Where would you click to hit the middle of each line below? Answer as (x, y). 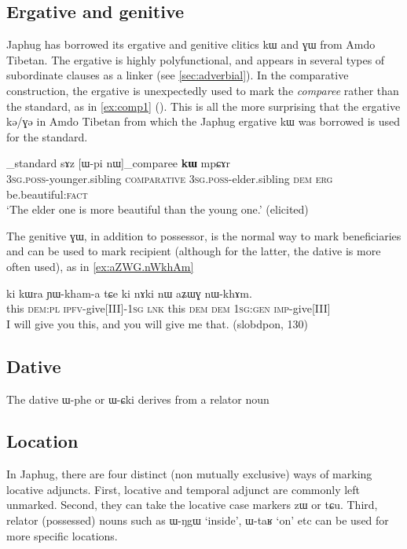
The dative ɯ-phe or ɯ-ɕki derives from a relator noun (138, 399)
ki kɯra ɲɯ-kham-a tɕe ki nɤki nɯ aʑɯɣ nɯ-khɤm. (129, 293)
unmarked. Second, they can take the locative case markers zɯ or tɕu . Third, (192, 505)
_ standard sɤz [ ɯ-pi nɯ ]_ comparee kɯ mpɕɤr (118, 163)
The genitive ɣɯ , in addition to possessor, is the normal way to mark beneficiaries (204, 235)
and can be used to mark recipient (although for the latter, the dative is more (194, 251)
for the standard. (47, 136)
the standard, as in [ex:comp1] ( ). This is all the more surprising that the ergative (203, 106)
